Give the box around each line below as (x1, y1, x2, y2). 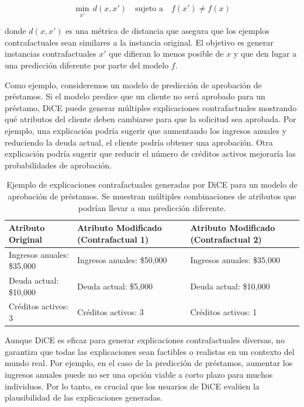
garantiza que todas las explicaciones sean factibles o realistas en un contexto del (5, 345, 295, 357)
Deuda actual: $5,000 (77, 280, 153, 292)
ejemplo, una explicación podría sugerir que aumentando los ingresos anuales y (5, 124, 287, 136)
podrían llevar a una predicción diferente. (78, 201, 226, 213)
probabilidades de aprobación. (5, 158, 112, 171)
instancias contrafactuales (5, 47, 96, 60)
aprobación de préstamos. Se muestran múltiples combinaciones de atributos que (8, 189, 296, 202)
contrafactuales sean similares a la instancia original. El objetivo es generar (5, 36, 274, 48)
